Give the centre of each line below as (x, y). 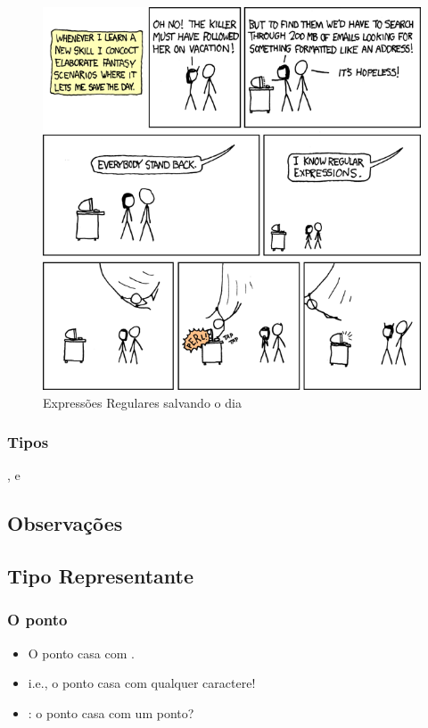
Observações (65, 523)
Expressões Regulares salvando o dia (142, 402)
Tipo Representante (101, 576)
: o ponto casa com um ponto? (111, 712)
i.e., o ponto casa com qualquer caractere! (142, 683)
